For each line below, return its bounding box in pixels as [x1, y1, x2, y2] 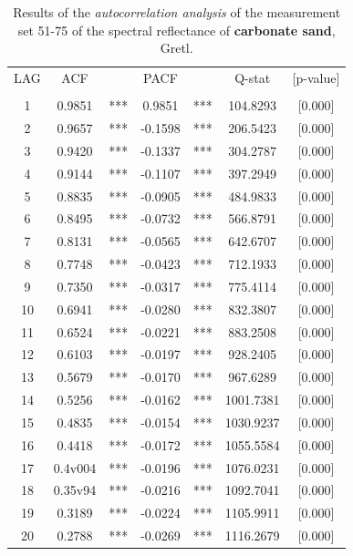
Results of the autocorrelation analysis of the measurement [13, 3, 341, 21]
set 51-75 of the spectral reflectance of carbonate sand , [17, 20, 336, 39]
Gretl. [160, 38, 193, 57]
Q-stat [234, 68, 271, 88]
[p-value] [292, 68, 340, 88]
